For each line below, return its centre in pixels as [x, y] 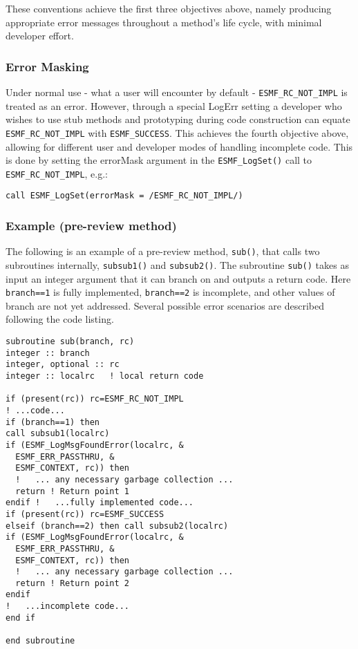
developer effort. [40, 36]
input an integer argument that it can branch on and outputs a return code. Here [178, 278]
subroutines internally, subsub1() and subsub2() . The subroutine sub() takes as [177, 264]
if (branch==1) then [53, 422]
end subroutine [40, 641]
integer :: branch [48, 353]
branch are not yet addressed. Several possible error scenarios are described [165, 305]
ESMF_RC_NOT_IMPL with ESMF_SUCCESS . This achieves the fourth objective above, [177, 132]
